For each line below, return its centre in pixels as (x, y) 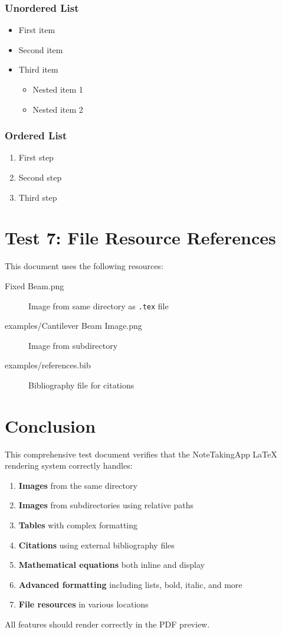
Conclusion (50, 425)
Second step (40, 177)
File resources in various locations (83, 604)
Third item (38, 69)
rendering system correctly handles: (69, 465)
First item (37, 30)
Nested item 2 (58, 109)
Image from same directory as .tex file (99, 305)
